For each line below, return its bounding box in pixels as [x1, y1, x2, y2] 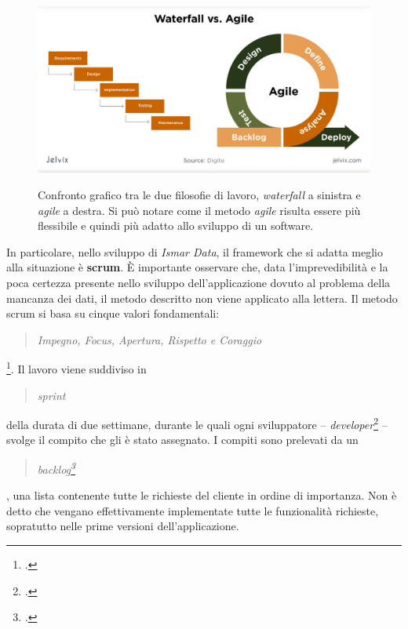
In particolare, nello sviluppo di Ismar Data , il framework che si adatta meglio [6, 243, 384, 260]
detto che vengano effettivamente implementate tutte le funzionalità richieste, [6, 502, 379, 518]
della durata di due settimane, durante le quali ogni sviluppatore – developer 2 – [6, 414, 388, 432]
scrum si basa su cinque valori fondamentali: [6, 305, 220, 322]
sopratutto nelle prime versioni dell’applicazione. [6, 518, 239, 534]
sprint [37, 387, 66, 403]
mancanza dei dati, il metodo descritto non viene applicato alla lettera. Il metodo [6, 289, 398, 306]
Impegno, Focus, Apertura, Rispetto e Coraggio [37, 331, 262, 347]
